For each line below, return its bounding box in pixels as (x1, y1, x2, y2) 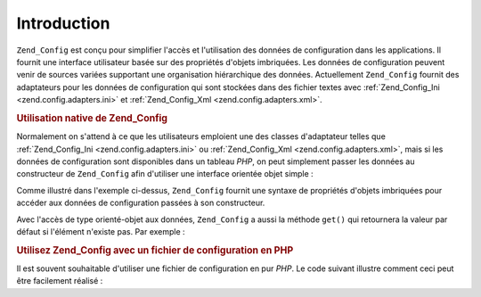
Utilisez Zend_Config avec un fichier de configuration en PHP (16, 243, 294, 256)
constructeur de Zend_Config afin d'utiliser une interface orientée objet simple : (16, 169, 314, 179)
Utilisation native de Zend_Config (16, 111, 168, 124)
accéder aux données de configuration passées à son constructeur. (16, 197, 265, 209)
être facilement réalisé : (16, 276, 103, 286)
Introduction (16, 13, 110, 33)
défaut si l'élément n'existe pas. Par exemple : (16, 226, 186, 236)
